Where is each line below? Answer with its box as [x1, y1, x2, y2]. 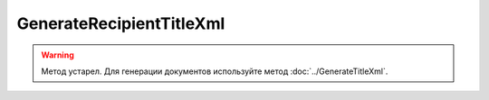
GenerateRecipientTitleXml [16, 14, 225, 33]
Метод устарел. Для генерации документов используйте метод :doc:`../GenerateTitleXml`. [41, 66, 388, 77]
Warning [41, 50, 74, 60]
